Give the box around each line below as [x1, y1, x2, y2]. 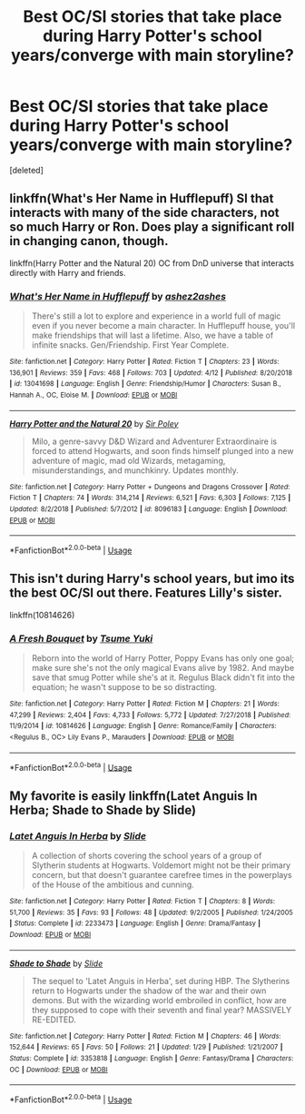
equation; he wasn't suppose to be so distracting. [31, 682, 218, 693]
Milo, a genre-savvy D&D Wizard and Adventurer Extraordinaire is [31, 436, 278, 447]
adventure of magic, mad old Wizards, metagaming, [31, 455, 226, 466]
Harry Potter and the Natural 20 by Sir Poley [9, 418, 179, 429]
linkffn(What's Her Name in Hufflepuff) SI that [9, 191, 274, 206]
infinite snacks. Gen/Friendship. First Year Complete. [31, 340, 230, 350]
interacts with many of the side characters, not [9, 205, 280, 221]
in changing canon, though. [9, 233, 169, 249]
